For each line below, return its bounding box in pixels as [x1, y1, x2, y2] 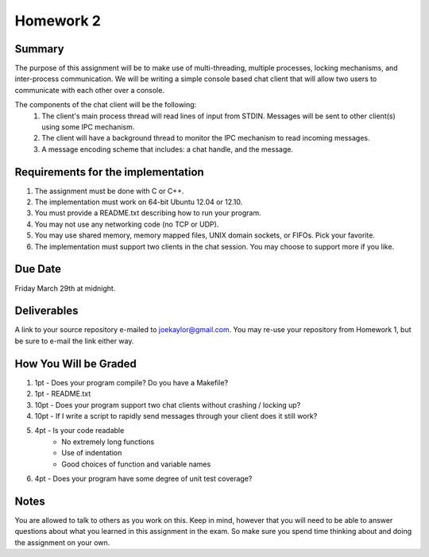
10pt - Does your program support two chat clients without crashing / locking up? [34, 400, 301, 409]
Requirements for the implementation [14, 165, 204, 179]
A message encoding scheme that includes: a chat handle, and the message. [41, 144, 294, 154]
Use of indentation [61, 448, 122, 458]
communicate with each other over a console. [14, 85, 164, 95]
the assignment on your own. [14, 537, 110, 547]
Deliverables [14, 304, 79, 318]
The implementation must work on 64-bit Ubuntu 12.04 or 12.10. [34, 197, 243, 207]
